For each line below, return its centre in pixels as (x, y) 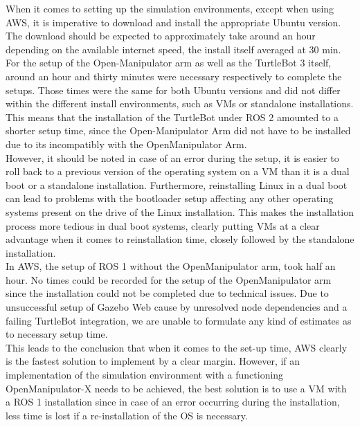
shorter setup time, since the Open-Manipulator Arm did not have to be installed (178, 130)
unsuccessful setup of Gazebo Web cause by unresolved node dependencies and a (177, 307)
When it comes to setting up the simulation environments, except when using (170, 8)
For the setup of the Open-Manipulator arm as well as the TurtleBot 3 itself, (169, 63)
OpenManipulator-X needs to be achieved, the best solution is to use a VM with (176, 388)
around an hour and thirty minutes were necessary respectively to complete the (174, 76)
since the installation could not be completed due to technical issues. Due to (167, 293)
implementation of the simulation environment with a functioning (145, 375)
